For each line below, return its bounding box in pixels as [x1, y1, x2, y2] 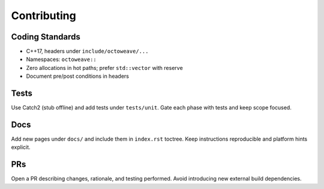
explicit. [11, 144, 31, 151]
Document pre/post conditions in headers [26, 72, 129, 80]
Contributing [11, 9, 76, 22]
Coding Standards [11, 32, 80, 42]
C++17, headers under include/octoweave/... [26, 48, 149, 55]
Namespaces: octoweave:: [26, 56, 97, 63]
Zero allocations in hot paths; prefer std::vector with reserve [26, 64, 183, 71]
